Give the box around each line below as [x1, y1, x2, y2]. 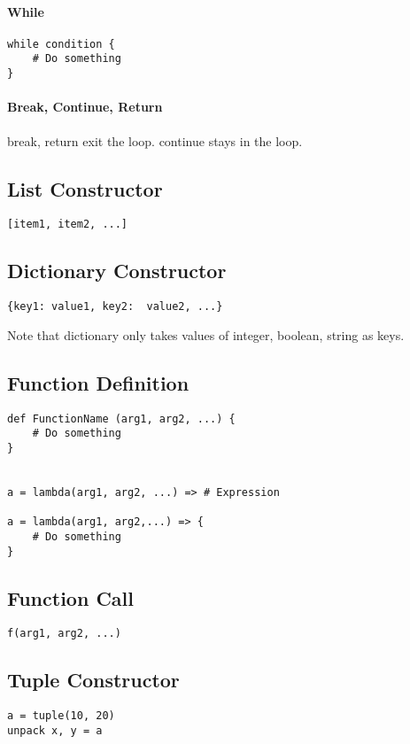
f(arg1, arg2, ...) [7, 627, 121, 640]
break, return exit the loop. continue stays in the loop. [7, 131, 303, 150]
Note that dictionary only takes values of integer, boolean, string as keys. [7, 325, 405, 344]
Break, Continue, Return [7, 97, 163, 116]
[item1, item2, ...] [7, 218, 128, 231]
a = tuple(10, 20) [7, 709, 115, 723]
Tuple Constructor [7, 666, 180, 694]
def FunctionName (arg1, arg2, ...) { [7, 412, 236, 425]
